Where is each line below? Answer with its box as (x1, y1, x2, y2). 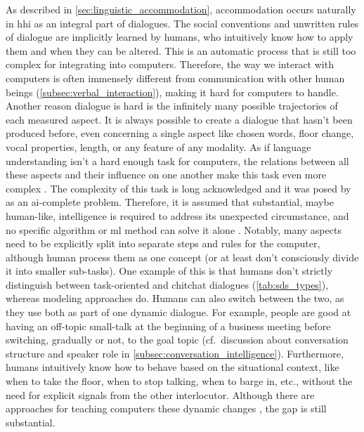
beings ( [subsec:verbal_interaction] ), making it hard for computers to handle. (6, 84, 339, 99)
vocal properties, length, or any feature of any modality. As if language (6, 139, 311, 154)
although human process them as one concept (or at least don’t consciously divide (6, 249, 359, 264)
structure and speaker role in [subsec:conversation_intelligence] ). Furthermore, (6, 346, 344, 360)
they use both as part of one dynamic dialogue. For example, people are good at (6, 305, 351, 320)
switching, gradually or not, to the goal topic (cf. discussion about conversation (6, 332, 349, 347)
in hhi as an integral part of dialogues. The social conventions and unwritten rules (6, 15, 359, 30)
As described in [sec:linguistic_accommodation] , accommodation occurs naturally (6, 2, 356, 16)
